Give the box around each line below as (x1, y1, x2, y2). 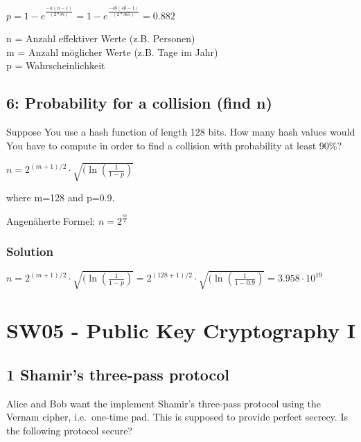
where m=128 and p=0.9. (6, 190, 115, 204)
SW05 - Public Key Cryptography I (6, 316, 355, 344)
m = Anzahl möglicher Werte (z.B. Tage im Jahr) (6, 44, 218, 59)
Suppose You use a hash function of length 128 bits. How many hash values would (6, 125, 355, 139)
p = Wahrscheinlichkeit (6, 58, 105, 73)
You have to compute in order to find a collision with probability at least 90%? (6, 138, 342, 152)
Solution (6, 243, 53, 260)
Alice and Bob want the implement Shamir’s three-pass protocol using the (6, 396, 322, 410)
